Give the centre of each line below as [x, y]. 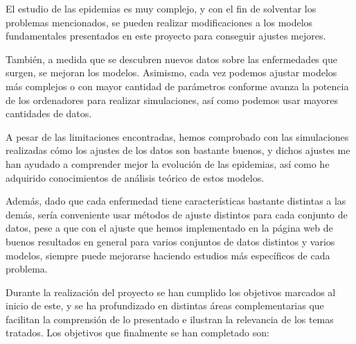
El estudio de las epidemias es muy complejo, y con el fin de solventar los [161, 8]
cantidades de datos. [49, 113]
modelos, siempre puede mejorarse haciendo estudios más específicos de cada [168, 255]
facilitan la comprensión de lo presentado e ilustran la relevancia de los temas [170, 319]
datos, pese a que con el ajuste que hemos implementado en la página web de [169, 228]
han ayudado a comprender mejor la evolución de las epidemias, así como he [168, 163]
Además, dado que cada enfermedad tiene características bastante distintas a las [176, 201]
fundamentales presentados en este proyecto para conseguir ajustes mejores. [166, 36]
